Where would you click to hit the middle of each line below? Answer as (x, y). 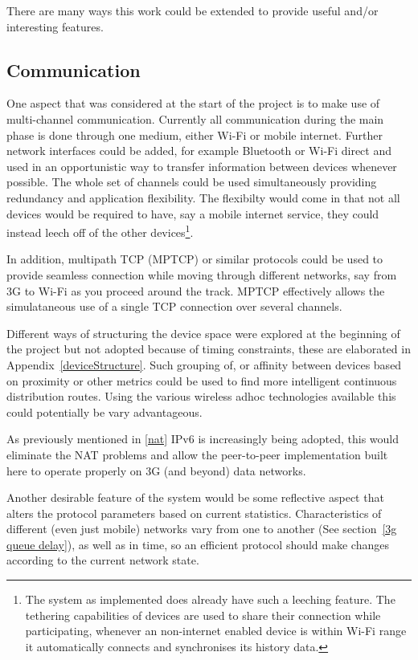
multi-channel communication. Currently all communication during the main (195, 118)
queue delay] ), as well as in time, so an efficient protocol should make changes (198, 544)
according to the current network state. (103, 560)
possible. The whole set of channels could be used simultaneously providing (192, 182)
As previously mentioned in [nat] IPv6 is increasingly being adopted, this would (203, 439)
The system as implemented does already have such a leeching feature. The (210, 599)
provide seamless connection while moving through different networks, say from (202, 274)
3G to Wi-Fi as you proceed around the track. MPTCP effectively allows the (196, 290)
